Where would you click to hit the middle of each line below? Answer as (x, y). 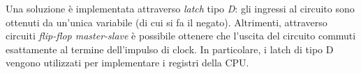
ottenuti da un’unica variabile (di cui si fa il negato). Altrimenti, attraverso (167, 22)
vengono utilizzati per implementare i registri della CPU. (127, 63)
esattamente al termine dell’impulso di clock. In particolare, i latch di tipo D (170, 49)
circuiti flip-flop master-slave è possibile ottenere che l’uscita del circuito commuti (181, 36)
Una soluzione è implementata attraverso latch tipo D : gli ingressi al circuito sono (180, 8)
